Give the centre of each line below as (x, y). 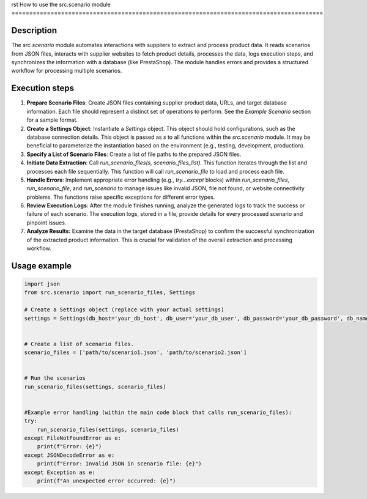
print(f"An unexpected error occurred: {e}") (106, 481)
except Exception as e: (60, 472)
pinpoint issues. (46, 223)
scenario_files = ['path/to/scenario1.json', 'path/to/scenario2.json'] (135, 353)
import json (42, 284)
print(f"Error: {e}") (69, 447)
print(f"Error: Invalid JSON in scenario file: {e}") (119, 464)
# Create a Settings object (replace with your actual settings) (124, 310)
